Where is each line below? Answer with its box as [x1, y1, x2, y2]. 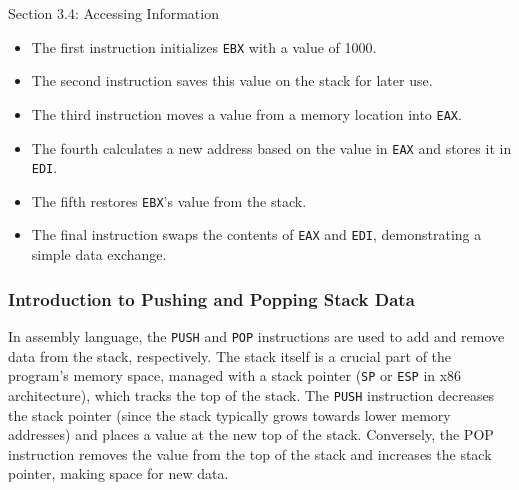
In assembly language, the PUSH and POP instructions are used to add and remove [8, 325, 505, 346]
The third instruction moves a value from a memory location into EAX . [31, 103, 462, 124]
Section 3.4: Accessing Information [8, 3, 219, 23]
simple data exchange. [31, 244, 167, 265]
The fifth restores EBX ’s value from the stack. [31, 190, 307, 211]
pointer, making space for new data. [8, 463, 229, 484]
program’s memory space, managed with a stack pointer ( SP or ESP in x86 [8, 365, 462, 386]
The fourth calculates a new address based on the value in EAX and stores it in [31, 137, 512, 158]
